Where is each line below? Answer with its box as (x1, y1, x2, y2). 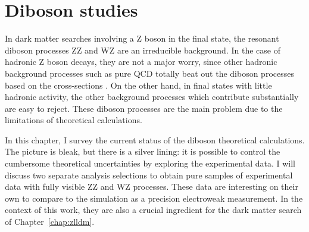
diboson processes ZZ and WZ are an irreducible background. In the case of (5, 43, 280, 56)
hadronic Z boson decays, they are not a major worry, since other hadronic (5, 55, 277, 68)
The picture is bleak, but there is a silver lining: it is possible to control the (5, 145, 280, 158)
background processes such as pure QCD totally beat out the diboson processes (5, 67, 294, 79)
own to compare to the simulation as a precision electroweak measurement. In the (5, 192, 303, 204)
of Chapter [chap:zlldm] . (5, 215, 95, 228)
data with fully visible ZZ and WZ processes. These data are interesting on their (5, 180, 298, 193)
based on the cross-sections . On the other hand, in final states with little (5, 79, 272, 91)
